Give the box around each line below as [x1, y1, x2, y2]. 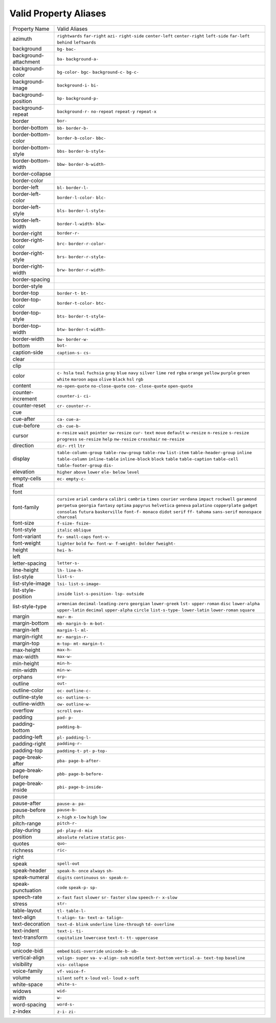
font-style [12, 526, 36, 533]
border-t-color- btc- [57, 300, 106, 306]
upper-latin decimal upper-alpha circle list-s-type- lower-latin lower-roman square [57, 607, 255, 613]
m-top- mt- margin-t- [57, 641, 105, 646]
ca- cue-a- [57, 416, 81, 422]
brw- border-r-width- [57, 267, 106, 272]
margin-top [12, 640, 40, 647]
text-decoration [12, 920, 51, 927]
